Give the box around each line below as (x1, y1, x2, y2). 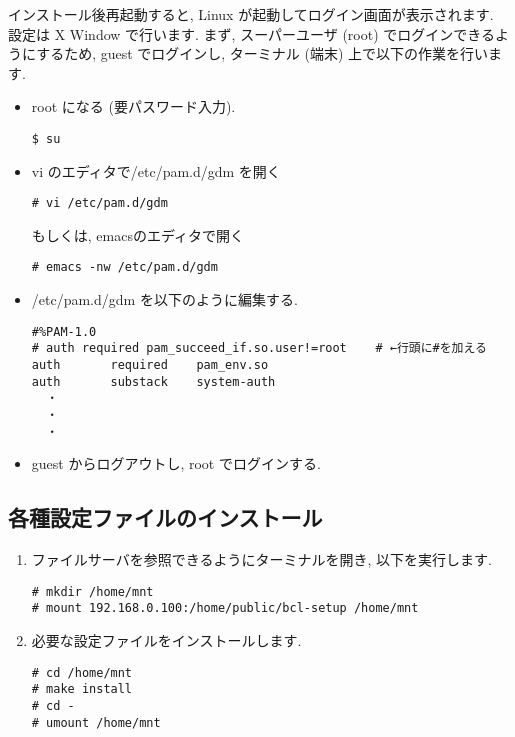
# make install (31, 682, 133, 697)
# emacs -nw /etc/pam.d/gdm (31, 260, 218, 275)
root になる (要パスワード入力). (31, 96, 236, 117)
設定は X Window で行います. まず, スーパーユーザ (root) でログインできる (8, 23, 496, 44)
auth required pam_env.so (31, 358, 269, 373)
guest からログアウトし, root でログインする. (31, 453, 321, 474)
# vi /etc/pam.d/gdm (31, 196, 168, 211)
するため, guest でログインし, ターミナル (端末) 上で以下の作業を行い (36, 43, 489, 64)
